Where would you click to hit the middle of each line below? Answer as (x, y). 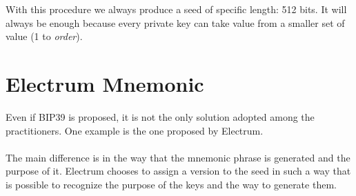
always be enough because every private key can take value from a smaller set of (175, 22)
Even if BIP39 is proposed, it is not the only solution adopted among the (160, 116)
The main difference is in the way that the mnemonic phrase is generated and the (178, 157)
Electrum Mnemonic (105, 83)
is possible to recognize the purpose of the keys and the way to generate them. (171, 184)
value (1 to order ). (44, 36)
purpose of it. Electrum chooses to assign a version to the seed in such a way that (178, 171)
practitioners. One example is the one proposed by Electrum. (135, 130)
